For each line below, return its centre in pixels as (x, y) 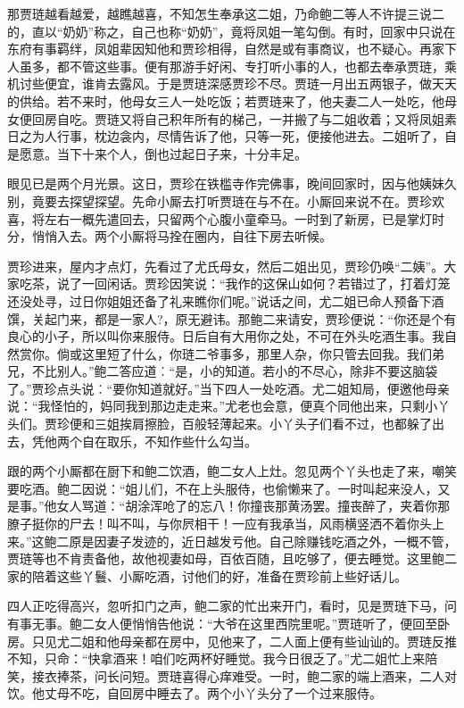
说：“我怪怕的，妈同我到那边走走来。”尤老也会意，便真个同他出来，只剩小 (223, 406)
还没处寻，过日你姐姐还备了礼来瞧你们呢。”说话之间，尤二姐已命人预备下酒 (226, 300)
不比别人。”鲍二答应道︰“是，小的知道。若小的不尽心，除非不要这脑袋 (235, 371)
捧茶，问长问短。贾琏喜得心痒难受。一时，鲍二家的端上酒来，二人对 (257, 675)
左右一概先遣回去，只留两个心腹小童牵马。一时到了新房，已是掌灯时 (244, 218)
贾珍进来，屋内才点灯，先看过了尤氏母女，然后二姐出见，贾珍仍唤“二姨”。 (226, 266)
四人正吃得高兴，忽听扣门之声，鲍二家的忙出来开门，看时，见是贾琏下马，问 (232, 606)
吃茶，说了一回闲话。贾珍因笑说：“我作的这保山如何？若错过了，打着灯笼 (235, 283)
